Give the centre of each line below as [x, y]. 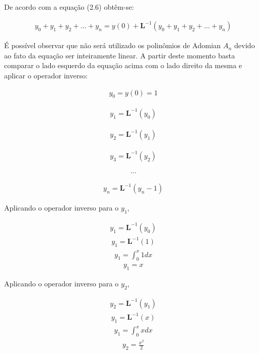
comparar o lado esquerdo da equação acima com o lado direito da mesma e [123, 65]
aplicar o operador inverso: [46, 75]
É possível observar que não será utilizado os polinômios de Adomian [113, 45]
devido [244, 45]
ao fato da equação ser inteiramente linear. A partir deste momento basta [119, 55]
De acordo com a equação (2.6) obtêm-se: [69, 7]
